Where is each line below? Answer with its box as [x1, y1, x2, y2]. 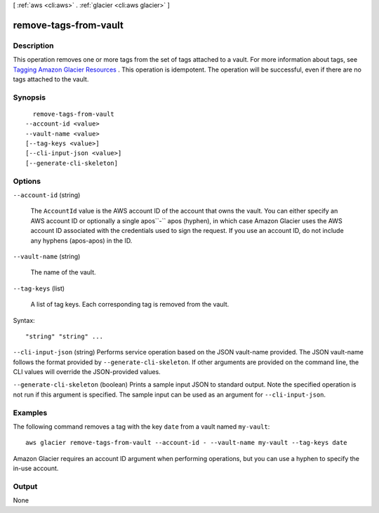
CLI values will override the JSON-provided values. [13, 368, 161, 376]
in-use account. [13, 464, 59, 473]
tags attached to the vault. [13, 74, 89, 84]
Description [13, 41, 54, 51]
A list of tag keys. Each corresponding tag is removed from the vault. [30, 300, 230, 309]
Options [13, 176, 41, 186]
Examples [13, 408, 48, 418]
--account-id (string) [13, 190, 81, 199]
